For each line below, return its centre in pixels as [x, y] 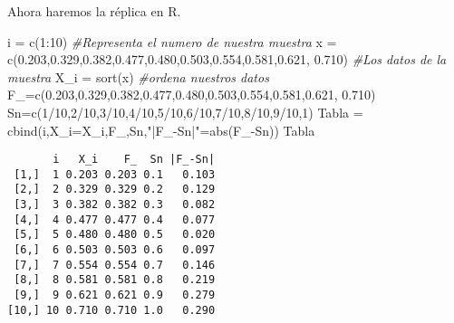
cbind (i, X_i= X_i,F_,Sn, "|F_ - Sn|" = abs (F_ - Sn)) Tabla [161, 130]
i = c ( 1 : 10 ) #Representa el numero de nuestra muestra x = [172, 41]
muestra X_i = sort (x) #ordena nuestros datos [138, 76]
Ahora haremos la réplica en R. [94, 11]
